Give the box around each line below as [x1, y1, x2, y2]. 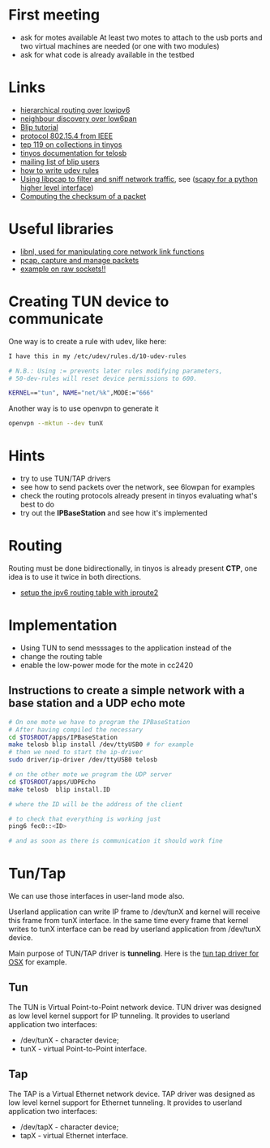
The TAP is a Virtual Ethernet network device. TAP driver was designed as [8, 1089, 255, 1098]
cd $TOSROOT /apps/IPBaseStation [8, 733, 118, 741]
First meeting [8, 6, 100, 24]
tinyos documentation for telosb [19, 148, 127, 158]
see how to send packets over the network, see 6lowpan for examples [19, 482, 255, 492]
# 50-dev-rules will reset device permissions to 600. [8, 374, 198, 382]
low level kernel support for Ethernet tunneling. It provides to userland [8, 1098, 242, 1107]
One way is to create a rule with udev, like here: [8, 336, 167, 346]
